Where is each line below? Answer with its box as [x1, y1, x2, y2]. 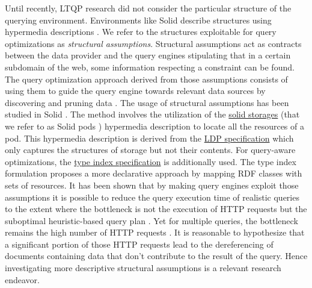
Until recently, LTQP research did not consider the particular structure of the [5, 2, 292, 14]
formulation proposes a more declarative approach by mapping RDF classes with [5, 167, 302, 180]
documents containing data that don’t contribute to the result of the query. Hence [5, 249, 308, 262]
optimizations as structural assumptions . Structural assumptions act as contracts [5, 37, 302, 49]
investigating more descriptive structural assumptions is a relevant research [5, 261, 281, 274]
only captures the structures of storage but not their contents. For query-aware [5, 143, 296, 156]
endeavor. [5, 273, 40, 286]
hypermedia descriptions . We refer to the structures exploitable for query [5, 25, 277, 38]
